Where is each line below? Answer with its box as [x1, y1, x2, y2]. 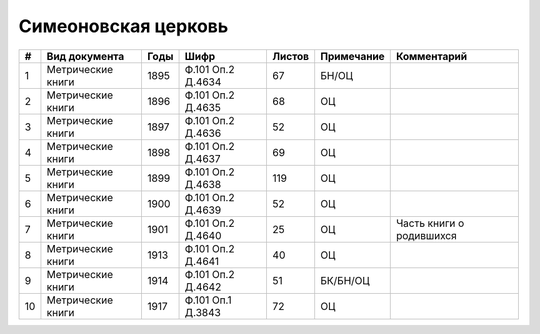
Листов [272, 49, 310, 63]
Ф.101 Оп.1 [184, 293, 232, 307]
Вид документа [46, 49, 125, 63]
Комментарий [395, 49, 468, 63]
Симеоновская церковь [18, 15, 229, 37]
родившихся [395, 228, 457, 242]
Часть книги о [395, 216, 465, 230]
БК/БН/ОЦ [320, 273, 370, 287]
